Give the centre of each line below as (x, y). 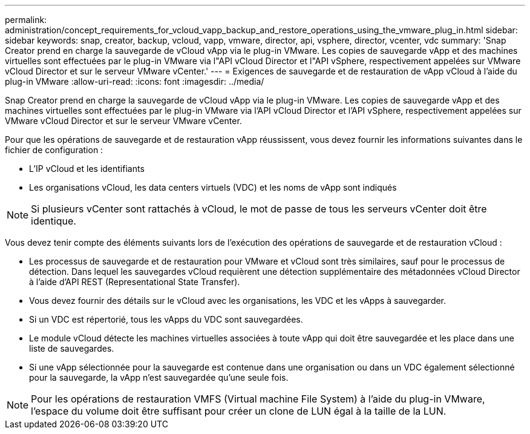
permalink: (26, 20)
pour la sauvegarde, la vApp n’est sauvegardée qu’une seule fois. (159, 377)
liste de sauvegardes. (72, 348)
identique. (54, 221)
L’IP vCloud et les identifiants (87, 169)
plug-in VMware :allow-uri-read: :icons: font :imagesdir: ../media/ (135, 81)
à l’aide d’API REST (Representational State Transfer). (135, 282)
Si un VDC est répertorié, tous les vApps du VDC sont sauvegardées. (166, 319)
